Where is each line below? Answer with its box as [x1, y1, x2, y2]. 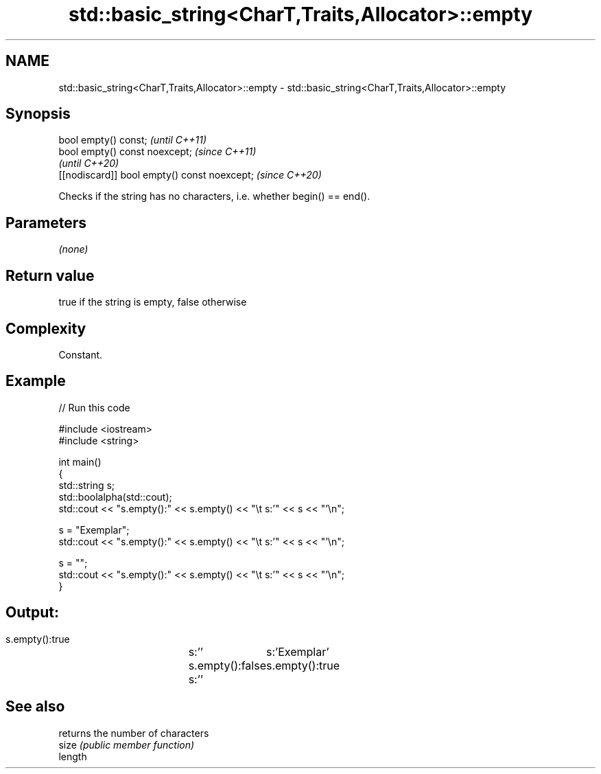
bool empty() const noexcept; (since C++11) [58, 146, 257, 158]
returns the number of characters [58, 727, 209, 739]
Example [5, 372, 66, 390]
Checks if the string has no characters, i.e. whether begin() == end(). [58, 190, 370, 203]
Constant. [58, 348, 103, 361]
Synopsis [5, 105, 71, 123]
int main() [58, 455, 102, 468]
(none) [58, 243, 89, 255]
